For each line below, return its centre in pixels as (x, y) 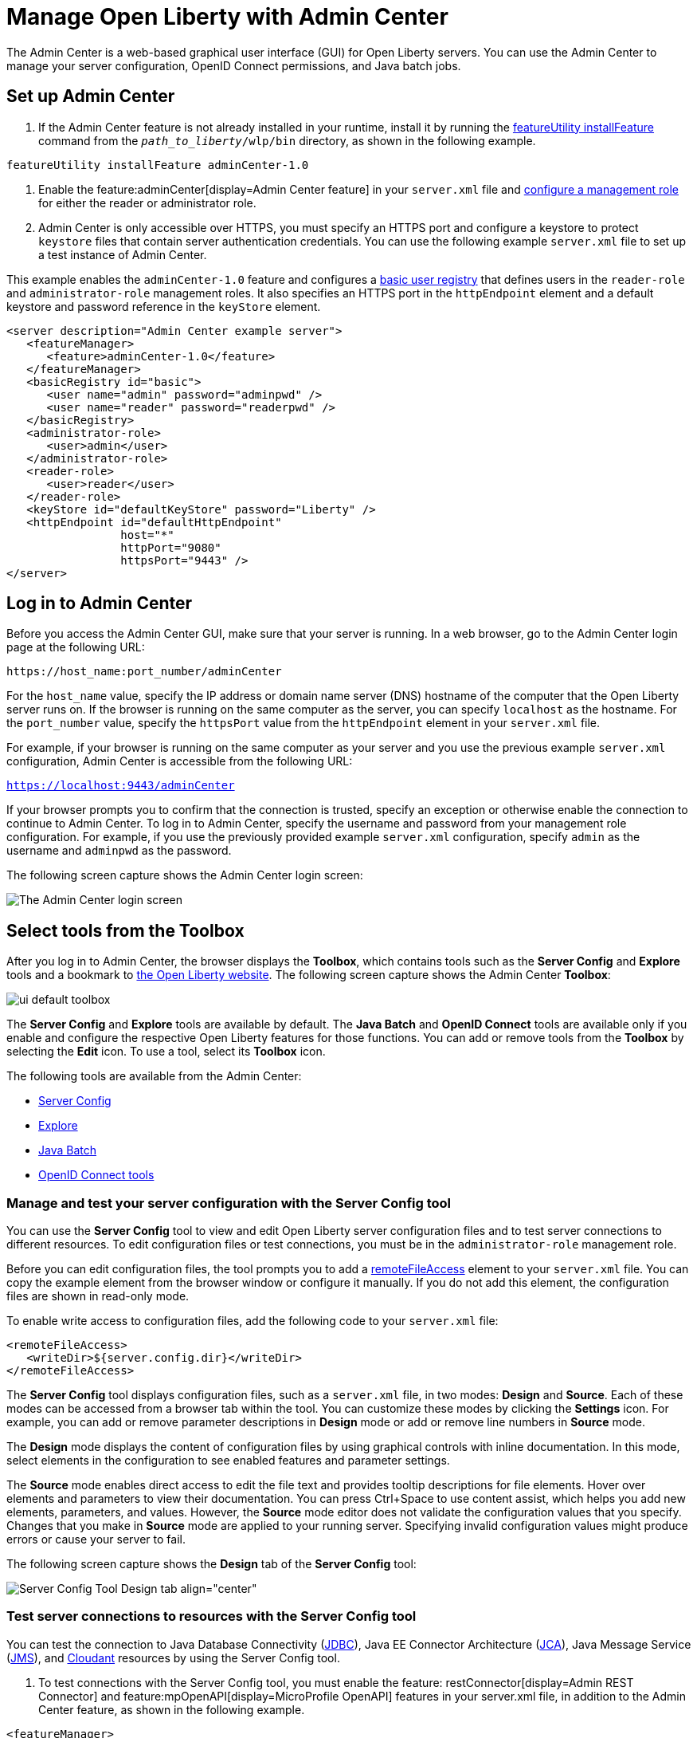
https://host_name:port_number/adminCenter (144, 672)
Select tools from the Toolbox (125, 930)
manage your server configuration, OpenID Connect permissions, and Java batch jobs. (234, 65)
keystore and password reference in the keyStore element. (164, 306)
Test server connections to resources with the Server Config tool (211, 1616)
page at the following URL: (76, 647)
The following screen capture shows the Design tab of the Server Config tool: (211, 1564)
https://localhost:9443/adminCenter (121, 786)
